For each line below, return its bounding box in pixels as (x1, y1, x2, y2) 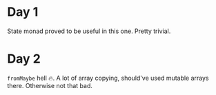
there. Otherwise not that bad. (7, 81, 93, 89)
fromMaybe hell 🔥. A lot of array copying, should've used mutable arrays (7, 74, 209, 82)
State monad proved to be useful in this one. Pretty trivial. (7, 27, 171, 35)
